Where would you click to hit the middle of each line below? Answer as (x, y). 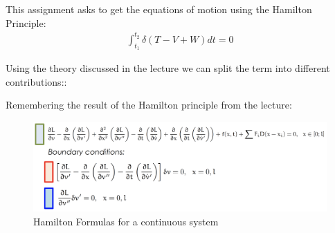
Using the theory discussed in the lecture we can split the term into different (168, 67)
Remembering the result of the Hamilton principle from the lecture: (149, 105)
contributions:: (36, 81)
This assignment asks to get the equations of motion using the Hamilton (159, 9)
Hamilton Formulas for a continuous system (126, 221)
